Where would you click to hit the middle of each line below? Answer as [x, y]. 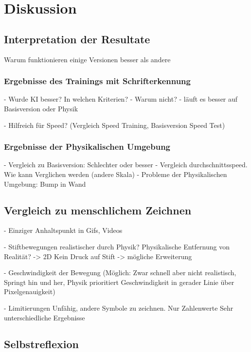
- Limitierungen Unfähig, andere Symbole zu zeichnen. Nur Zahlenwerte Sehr [119, 308]
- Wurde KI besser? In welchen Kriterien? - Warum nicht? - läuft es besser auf [121, 99]
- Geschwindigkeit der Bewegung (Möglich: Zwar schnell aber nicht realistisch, [120, 273]
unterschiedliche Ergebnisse [45, 317]
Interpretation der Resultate [77, 39]
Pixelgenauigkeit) [30, 291]
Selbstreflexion [41, 343]
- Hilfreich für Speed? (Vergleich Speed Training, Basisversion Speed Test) [115, 125]
